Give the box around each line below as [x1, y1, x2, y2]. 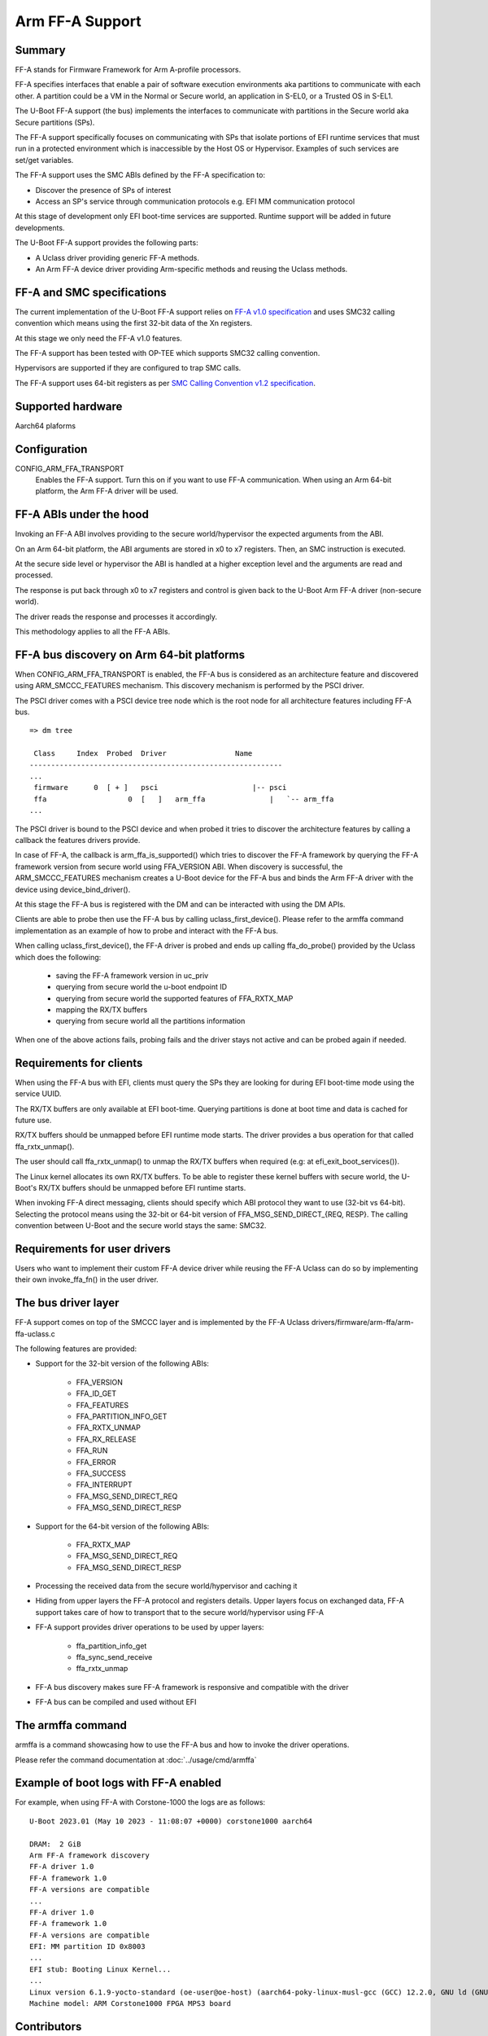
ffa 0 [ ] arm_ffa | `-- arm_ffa [33, 794, 334, 804]
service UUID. [15, 1089, 62, 1099]
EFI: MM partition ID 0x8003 [29, 1942, 146, 1951]
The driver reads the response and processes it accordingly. [15, 612, 217, 621]
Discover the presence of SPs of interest [35, 185, 172, 195]
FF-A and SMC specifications [15, 285, 167, 299]
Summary [15, 43, 66, 57]
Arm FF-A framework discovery [29, 1850, 150, 1860]
